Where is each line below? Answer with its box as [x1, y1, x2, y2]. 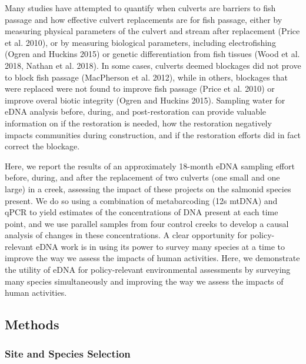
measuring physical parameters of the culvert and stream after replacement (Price [5, 25, 300, 37]
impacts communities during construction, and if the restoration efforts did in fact [5, 128, 301, 141]
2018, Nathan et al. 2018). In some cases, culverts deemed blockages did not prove [5, 59, 301, 71]
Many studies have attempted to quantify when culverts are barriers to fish [5, 2, 276, 14]
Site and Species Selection [5, 346, 131, 360]
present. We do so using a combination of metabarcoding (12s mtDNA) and [5, 194, 278, 206]
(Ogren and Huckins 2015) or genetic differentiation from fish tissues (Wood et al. [5, 48, 300, 60]
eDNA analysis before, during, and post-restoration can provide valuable [5, 105, 267, 118]
